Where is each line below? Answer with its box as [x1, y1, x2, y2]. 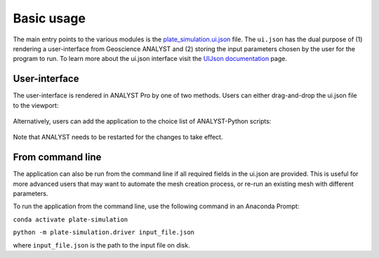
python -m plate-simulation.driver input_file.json [13, 229, 195, 236]
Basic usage [13, 11, 86, 26]
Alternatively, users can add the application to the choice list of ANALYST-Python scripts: [13, 117, 272, 125]
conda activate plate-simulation [13, 215, 128, 224]
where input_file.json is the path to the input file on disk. [13, 240, 190, 249]
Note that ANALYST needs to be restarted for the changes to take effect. [13, 133, 223, 142]
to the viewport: [13, 101, 59, 109]
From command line [13, 151, 102, 163]
